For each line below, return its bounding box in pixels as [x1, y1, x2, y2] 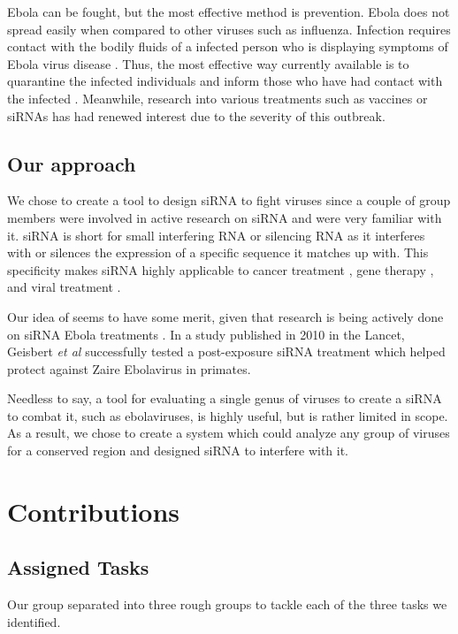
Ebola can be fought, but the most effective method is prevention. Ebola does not [7, 3, 450, 20]
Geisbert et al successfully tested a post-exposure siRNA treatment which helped [7, 342, 446, 361]
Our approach [7, 149, 136, 177]
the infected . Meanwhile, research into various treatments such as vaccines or [7, 88, 428, 107]
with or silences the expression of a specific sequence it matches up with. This [7, 243, 429, 262]
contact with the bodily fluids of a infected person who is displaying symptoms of [7, 37, 448, 56]
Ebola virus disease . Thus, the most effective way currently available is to [7, 54, 409, 73]
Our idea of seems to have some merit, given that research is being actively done [7, 307, 444, 325]
